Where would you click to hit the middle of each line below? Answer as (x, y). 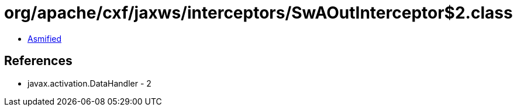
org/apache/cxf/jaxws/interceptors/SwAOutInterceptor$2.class (258, 13)
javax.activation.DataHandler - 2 (89, 83)
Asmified (45, 38)
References (38, 61)
